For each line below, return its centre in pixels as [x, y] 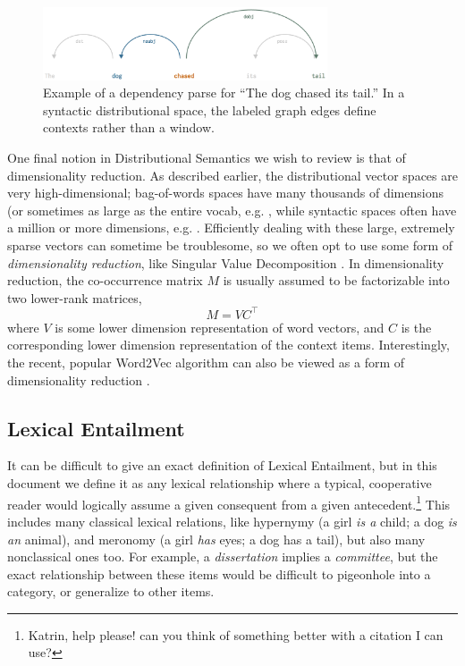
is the [416, 327]
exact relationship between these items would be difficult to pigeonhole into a [219, 573]
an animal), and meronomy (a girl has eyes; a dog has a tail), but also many [216, 539]
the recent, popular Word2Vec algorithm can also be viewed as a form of [206, 363]
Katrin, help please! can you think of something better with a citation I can [236, 634]
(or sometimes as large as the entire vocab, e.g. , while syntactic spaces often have [232, 210]
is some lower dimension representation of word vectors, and [220, 327]
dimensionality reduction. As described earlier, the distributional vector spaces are [232, 175]
